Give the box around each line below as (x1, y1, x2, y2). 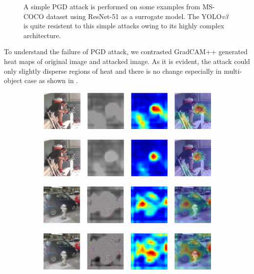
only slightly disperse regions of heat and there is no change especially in (4, 65, 222, 76)
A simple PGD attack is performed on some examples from (23, 1, 200, 11)
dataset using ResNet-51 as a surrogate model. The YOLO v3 (46, 11, 229, 21)
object (4, 75, 22, 85)
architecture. (23, 30, 61, 40)
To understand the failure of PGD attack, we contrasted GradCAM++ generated (4, 46, 248, 57)
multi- (224, 65, 242, 76)
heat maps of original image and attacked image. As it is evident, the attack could (4, 56, 250, 66)
